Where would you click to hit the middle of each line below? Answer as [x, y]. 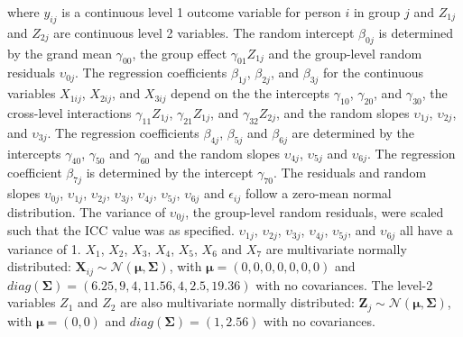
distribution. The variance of [87, 211]
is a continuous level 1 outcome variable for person [201, 12]
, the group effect [180, 53]
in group [377, 12]
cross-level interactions [69, 112]
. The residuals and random [350, 173]
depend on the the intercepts [250, 93]
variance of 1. [44, 248]
